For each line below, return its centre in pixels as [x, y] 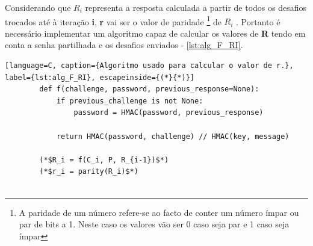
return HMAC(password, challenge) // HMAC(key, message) [173, 136]
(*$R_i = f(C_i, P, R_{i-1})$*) [104, 160]
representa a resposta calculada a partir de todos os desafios [196, 7]
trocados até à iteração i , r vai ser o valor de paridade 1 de [113, 20]
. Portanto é [258, 21]
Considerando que [38, 7]
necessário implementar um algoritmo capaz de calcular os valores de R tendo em [155, 33]
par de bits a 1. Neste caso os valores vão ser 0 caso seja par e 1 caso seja [154, 224]
